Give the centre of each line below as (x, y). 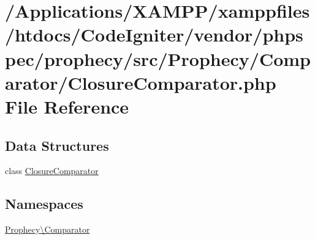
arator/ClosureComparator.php (141, 82)
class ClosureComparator (52, 171)
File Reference (67, 106)
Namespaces (44, 204)
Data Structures (57, 145)
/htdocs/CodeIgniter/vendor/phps (154, 35)
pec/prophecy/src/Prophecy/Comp (158, 58)
